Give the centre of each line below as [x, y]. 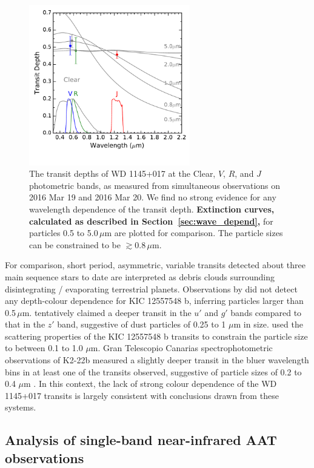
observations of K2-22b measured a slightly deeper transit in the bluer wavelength [157, 360]
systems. [21, 407]
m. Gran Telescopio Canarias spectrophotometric [182, 348]
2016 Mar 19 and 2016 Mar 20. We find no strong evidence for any [153, 197]
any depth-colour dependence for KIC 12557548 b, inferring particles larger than [154, 301]
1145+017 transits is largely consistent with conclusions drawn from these [142, 395]
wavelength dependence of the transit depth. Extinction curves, [152, 209]
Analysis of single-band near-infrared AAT [141, 440]
